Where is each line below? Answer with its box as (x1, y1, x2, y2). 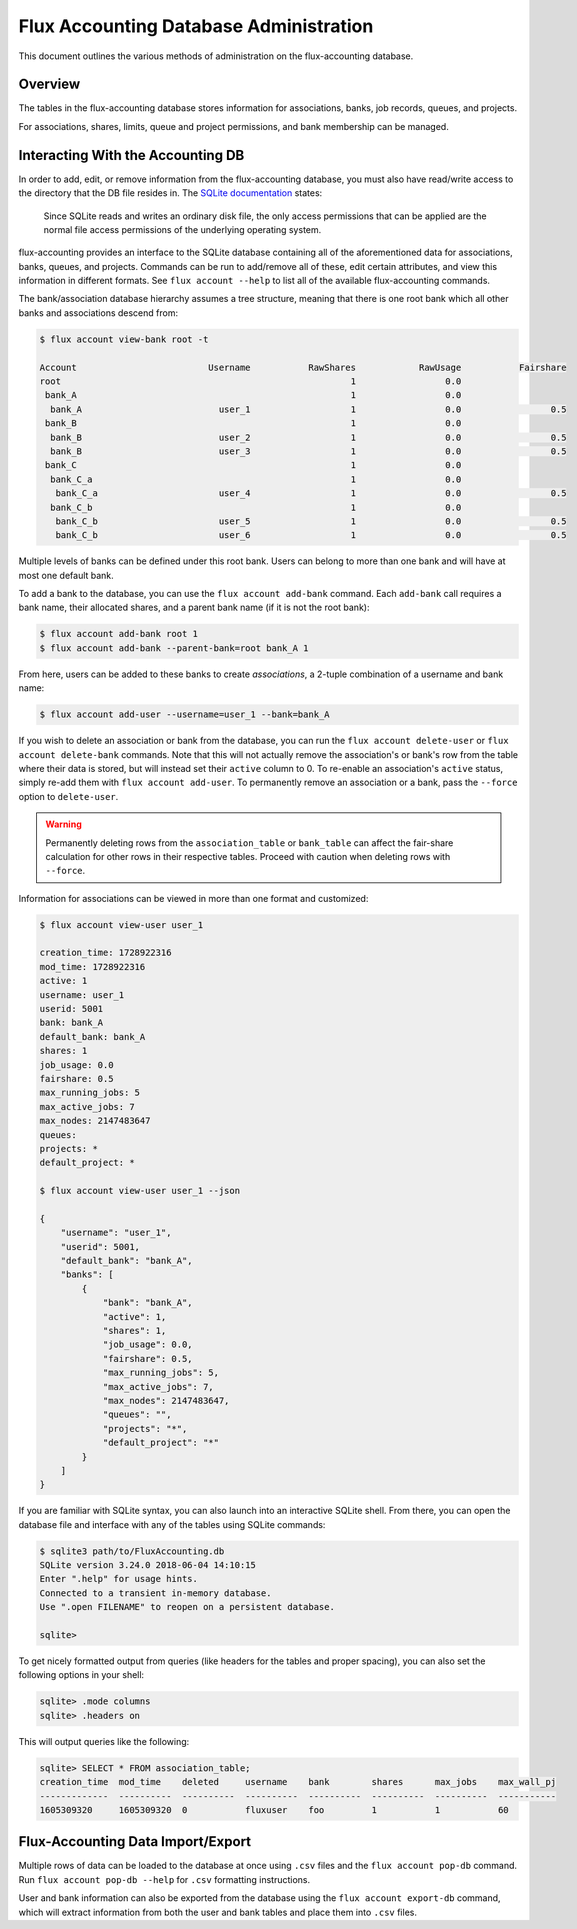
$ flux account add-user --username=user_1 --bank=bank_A (39, 709, 330, 720)
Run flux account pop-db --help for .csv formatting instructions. (18, 1873, 311, 1885)
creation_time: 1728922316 (39, 947, 172, 959)
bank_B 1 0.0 (45, 418, 462, 429)
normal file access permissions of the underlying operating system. (43, 223, 322, 235)
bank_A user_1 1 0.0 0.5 (50, 403, 567, 415)
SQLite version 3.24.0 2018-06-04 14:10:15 (39, 1560, 257, 1571)
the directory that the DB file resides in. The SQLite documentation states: (18, 187, 323, 199)
